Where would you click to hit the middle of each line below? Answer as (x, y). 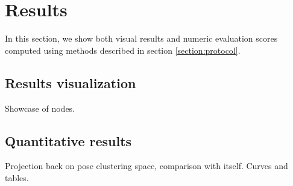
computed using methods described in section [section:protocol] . (123, 50)
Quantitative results (68, 140)
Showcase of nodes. (40, 108)
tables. (17, 177)
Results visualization (71, 82)
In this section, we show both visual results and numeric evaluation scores (141, 38)
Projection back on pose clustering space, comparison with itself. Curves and (146, 166)
